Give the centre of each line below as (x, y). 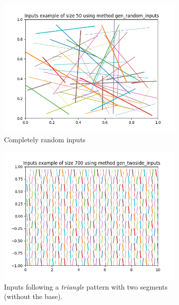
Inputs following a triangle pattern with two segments (86, 286)
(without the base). (33, 296)
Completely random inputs (45, 139)
